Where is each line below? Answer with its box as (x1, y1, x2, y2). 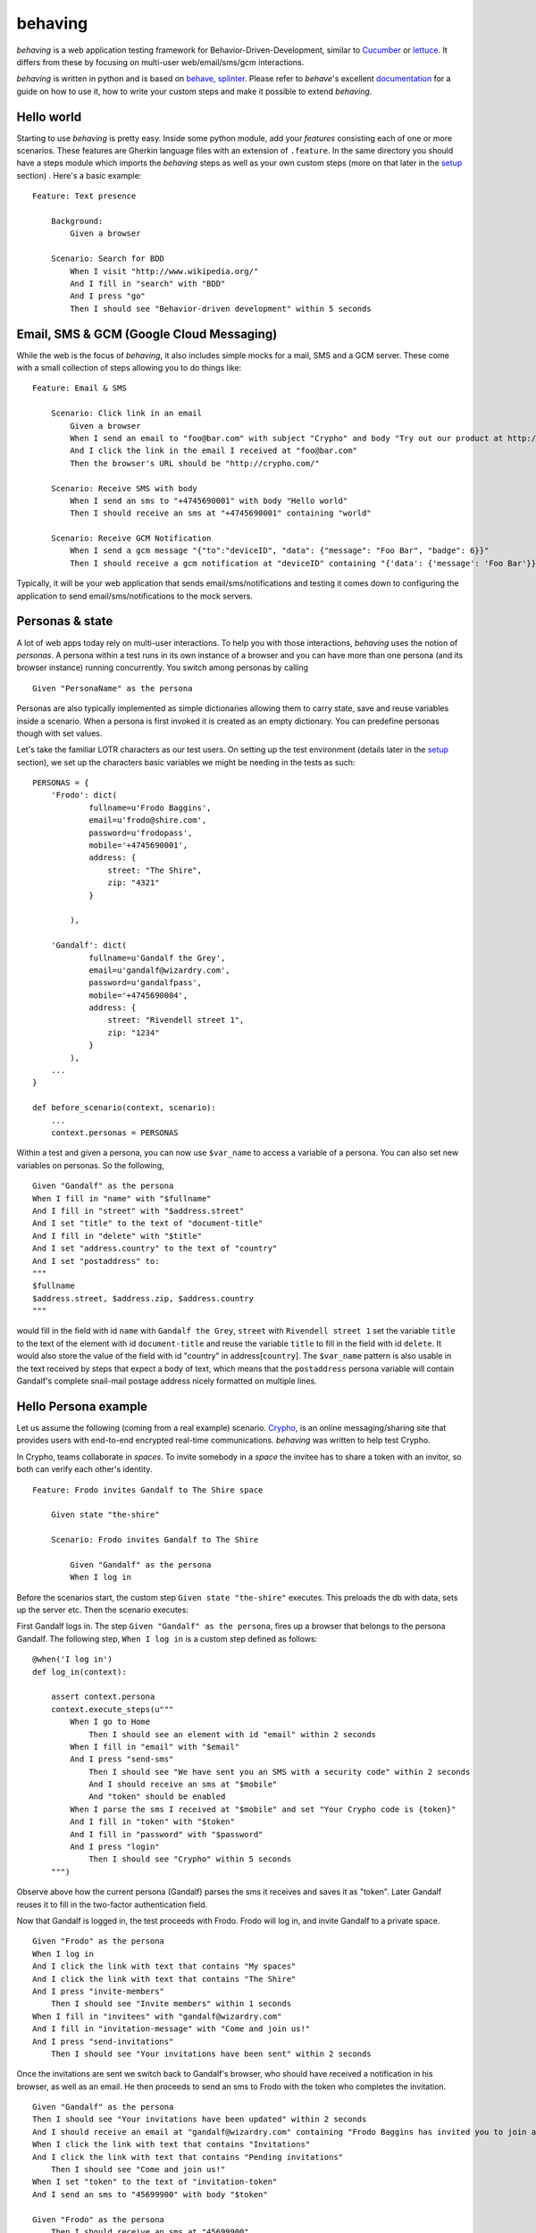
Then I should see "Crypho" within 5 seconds (88, 1854, 292, 1864)
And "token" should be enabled (88, 1792, 226, 1802)
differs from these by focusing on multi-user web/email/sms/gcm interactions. (16, 56, 305, 67)
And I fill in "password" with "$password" (70, 1829, 264, 1839)
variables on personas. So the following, (16, 1159, 164, 1170)
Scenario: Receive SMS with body (50, 483, 198, 493)
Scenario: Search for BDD (50, 254, 165, 263)
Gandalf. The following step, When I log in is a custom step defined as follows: (16, 1633, 318, 1643)
